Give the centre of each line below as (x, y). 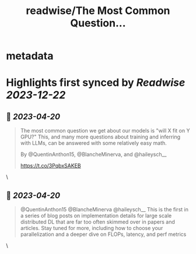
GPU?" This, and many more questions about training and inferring (100, 137)
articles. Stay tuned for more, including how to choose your (92, 228)
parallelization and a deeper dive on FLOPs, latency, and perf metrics (103, 234)
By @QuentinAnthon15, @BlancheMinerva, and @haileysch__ (93, 154)
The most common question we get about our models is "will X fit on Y (105, 131)
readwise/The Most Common (98, 11)
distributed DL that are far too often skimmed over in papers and (97, 222)
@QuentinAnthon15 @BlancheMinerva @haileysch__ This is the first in (104, 209)
